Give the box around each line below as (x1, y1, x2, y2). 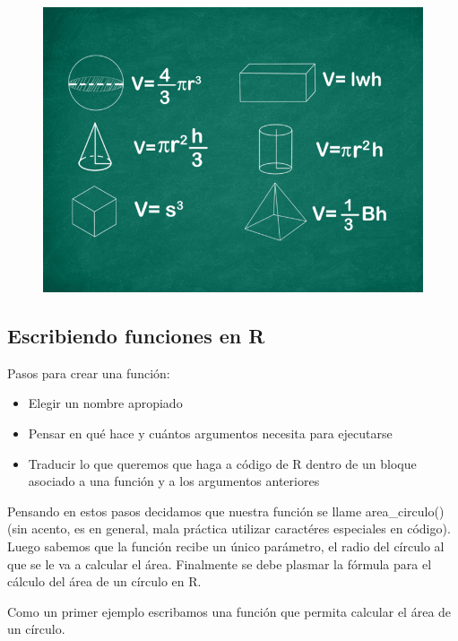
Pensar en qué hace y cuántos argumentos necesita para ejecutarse (28, 423, 393, 442)
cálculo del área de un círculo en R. (7, 572, 202, 591)
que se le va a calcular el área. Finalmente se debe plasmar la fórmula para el (7, 554, 432, 573)
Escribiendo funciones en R (7, 321, 265, 349)
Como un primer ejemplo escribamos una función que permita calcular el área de (7, 602, 452, 620)
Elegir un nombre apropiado (28, 394, 183, 412)
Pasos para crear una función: (7, 363, 170, 382)
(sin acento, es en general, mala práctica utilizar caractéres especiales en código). (7, 519, 451, 538)
